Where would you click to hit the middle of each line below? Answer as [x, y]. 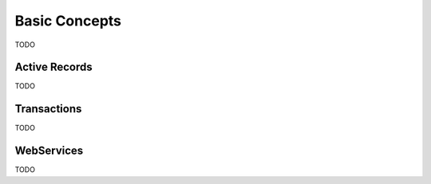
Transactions [48, 109]
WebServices [49, 151]
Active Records [53, 67]
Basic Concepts [68, 21]
